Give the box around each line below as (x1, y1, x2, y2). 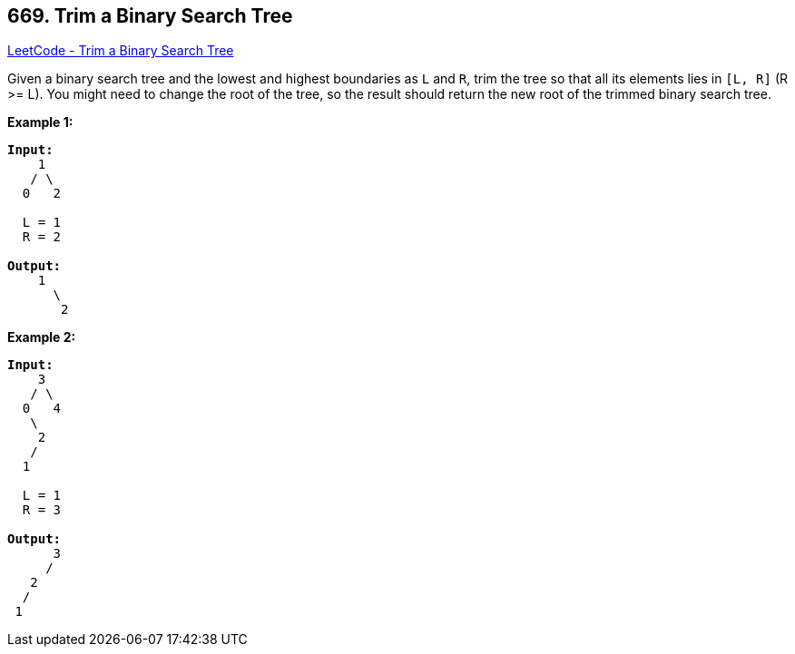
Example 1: (7, 114, 74, 131)
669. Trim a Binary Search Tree (7, 5, 293, 27)
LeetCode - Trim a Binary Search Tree (7, 43, 234, 59)
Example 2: (7, 329, 76, 346)
